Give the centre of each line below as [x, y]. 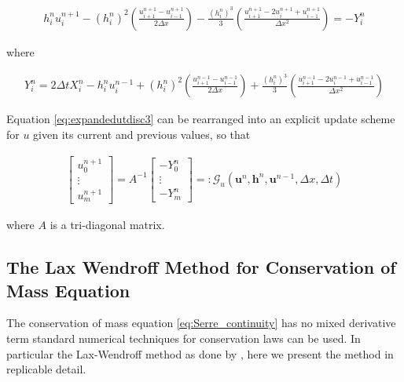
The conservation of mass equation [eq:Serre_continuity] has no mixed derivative [201, 323]
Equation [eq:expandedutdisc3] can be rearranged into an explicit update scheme [201, 119]
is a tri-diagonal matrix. [107, 225]
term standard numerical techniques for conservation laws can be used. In [184, 338]
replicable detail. [46, 369]
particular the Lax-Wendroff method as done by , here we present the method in [200, 353]
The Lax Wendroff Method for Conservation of [201, 267]
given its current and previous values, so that [142, 134]
